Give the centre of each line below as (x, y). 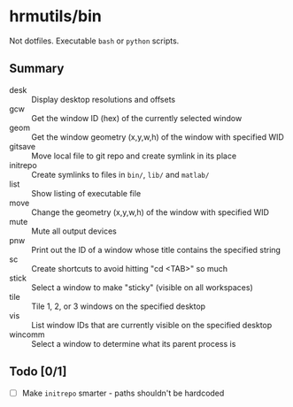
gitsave (23, 146)
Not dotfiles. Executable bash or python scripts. (94, 41)
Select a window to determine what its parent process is (134, 343)
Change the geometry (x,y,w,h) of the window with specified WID (150, 212)
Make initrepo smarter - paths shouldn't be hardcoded (123, 393)
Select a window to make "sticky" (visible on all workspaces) (143, 287)
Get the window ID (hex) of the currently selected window (137, 118)
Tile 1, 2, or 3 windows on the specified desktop (119, 306)
